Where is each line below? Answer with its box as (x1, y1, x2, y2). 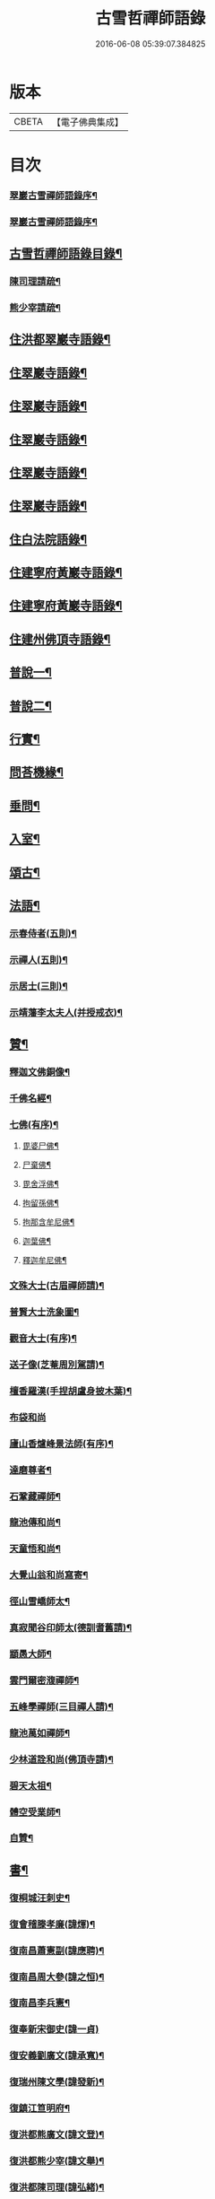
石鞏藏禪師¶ (9, 1490, 61, 1503)
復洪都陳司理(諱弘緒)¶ (9, 2181, 105, 2194)
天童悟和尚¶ (9, 1542, 61, 1555)
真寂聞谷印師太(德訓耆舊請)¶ (9, 1621, 133, 1634)
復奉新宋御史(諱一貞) (9, 2023, 99, 2036)
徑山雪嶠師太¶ (9, 1595, 70, 1608)
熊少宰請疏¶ (9, 301, 61, 314)
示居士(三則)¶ (9, 980, 68, 992)
